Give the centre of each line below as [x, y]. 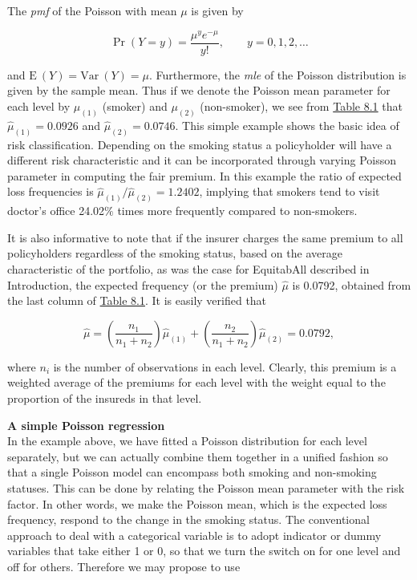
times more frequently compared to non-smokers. [237, 211]
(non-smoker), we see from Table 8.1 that [301, 105]
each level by [39, 105]
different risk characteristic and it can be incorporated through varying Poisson [202, 160]
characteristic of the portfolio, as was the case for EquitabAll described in [188, 269]
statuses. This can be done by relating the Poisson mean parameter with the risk [206, 488]
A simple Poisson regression [86, 425]
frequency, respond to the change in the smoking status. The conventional [188, 519]
